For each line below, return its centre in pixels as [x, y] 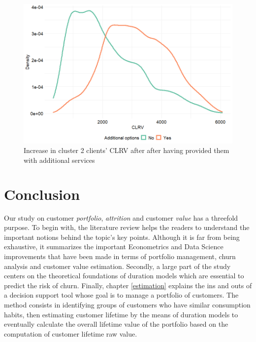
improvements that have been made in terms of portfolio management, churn [120, 256]
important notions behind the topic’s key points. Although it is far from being [122, 237]
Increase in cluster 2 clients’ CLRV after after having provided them [127, 150]
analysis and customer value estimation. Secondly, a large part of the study [117, 266]
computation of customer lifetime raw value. [71, 333]
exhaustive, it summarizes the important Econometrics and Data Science [114, 247]
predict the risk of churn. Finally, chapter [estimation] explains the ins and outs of [128, 285]
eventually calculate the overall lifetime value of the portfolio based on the [116, 324]
